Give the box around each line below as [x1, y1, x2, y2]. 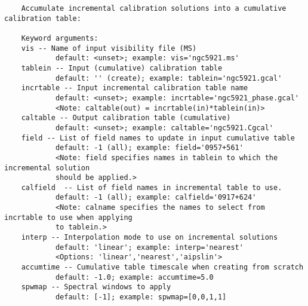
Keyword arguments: [21, 33, 98, 42]
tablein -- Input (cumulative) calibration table [21, 63, 223, 72]
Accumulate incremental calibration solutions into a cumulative [21, 4, 287, 13]
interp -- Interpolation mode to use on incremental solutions [21, 233, 278, 242]
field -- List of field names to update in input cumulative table [21, 133, 295, 142]
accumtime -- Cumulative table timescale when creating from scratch [21, 263, 304, 272]
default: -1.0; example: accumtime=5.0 [55, 273, 214, 281]
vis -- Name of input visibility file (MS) [21, 44, 197, 53]
